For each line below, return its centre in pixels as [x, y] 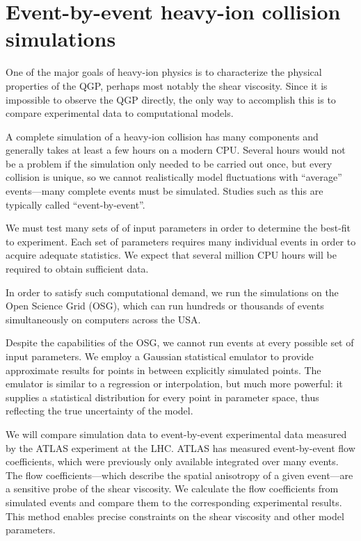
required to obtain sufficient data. [77, 269]
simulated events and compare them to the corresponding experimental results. [174, 502]
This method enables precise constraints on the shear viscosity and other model [175, 516]
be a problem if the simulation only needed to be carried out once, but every [169, 163]
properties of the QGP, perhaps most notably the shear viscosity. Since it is [167, 85]
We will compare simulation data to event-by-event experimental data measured [176, 434]
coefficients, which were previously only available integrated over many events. [172, 461]
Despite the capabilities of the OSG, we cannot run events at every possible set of [180, 342]
